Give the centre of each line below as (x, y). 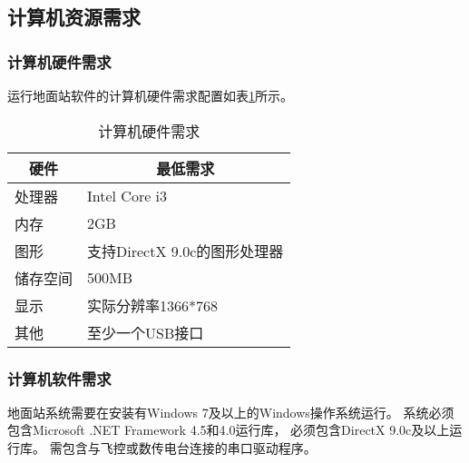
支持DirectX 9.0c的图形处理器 (186, 251)
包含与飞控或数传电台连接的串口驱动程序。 (189, 448)
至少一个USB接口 (146, 332)
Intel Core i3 (127, 196)
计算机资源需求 (74, 17)
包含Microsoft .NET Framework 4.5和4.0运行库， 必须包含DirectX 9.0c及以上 (229, 430)
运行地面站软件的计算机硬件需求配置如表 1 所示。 (150, 95)
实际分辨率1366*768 (153, 305)
